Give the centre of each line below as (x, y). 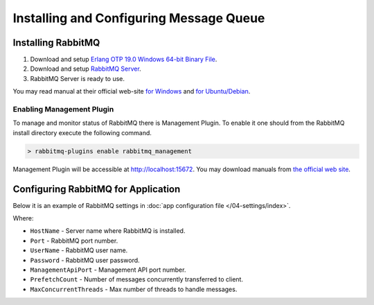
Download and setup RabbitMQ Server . (86, 69)
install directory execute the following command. (82, 132)
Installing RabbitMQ (56, 43)
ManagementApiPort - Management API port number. (108, 270)
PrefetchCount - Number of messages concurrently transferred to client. (137, 279)
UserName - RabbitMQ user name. (79, 250)
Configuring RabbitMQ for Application (97, 189)
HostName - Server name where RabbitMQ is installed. (108, 231)
